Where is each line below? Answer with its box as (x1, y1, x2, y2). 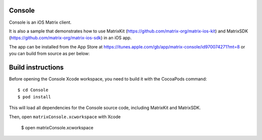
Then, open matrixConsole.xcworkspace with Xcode (9, 114, 121, 120)
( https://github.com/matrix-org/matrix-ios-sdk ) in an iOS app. (9, 35, 132, 41)
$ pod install (17, 94, 51, 99)
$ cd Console (17, 87, 49, 93)
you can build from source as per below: (9, 51, 90, 57)
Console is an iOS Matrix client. (9, 19, 72, 25)
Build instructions (9, 63, 64, 71)
